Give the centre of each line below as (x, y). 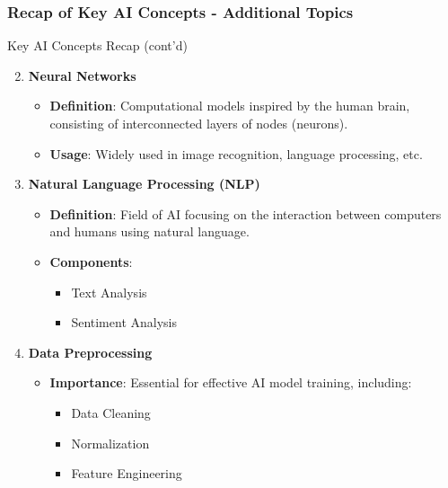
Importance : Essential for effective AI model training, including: (231, 382)
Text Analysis (109, 292)
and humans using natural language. (149, 231)
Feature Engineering (127, 473)
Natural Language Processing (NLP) (144, 184)
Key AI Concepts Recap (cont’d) (97, 45)
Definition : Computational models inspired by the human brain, (230, 106)
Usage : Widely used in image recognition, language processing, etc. (236, 153)
